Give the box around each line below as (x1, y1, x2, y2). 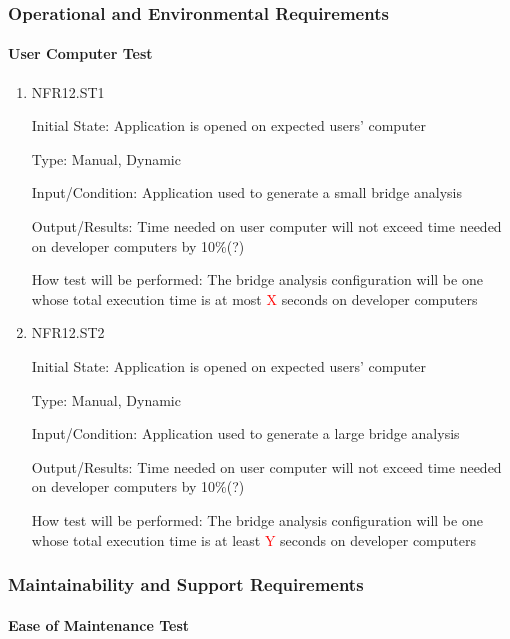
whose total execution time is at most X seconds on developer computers (31, 288, 478, 309)
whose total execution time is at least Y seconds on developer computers (31, 529, 477, 550)
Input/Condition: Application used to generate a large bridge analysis (31, 423, 460, 444)
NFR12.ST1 (31, 81, 105, 102)
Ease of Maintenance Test (8, 614, 190, 635)
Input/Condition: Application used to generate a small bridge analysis (31, 182, 462, 203)
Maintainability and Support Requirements (8, 572, 364, 597)
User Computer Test (8, 43, 153, 64)
